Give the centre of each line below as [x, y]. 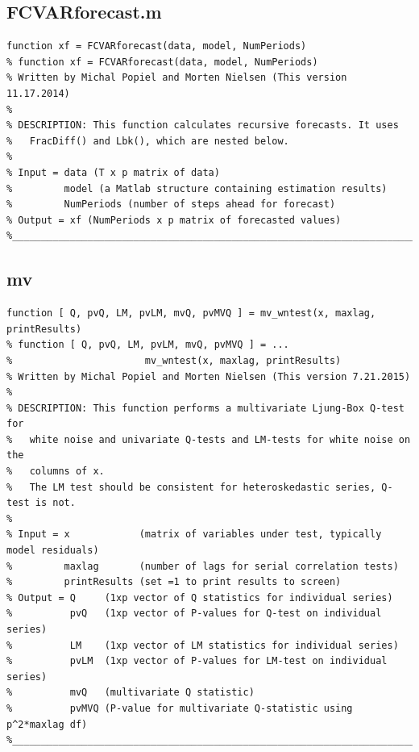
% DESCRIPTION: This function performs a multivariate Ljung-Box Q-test [205, 408]
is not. [55, 503]
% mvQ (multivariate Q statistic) [131, 693]
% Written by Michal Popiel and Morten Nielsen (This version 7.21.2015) [209, 376]
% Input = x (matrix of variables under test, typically [194, 535]
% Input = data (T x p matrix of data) [113, 172]
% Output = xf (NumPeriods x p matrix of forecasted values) [174, 220]
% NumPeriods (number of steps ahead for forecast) [171, 205]
